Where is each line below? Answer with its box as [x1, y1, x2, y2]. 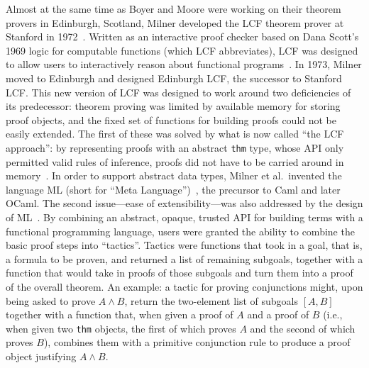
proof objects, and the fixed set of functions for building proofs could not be [6, 112, 337, 127]
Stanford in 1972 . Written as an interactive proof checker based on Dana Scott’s [6, 29, 359, 44]
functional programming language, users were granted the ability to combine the [6, 223, 355, 238]
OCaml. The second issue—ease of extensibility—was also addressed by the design [6, 196, 363, 211]
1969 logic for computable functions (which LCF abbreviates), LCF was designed [6, 43, 358, 57]
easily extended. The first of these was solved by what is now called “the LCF [6, 126, 344, 141]
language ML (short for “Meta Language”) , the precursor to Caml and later [6, 182, 341, 196]
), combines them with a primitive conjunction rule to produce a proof [43, 335, 351, 350]
